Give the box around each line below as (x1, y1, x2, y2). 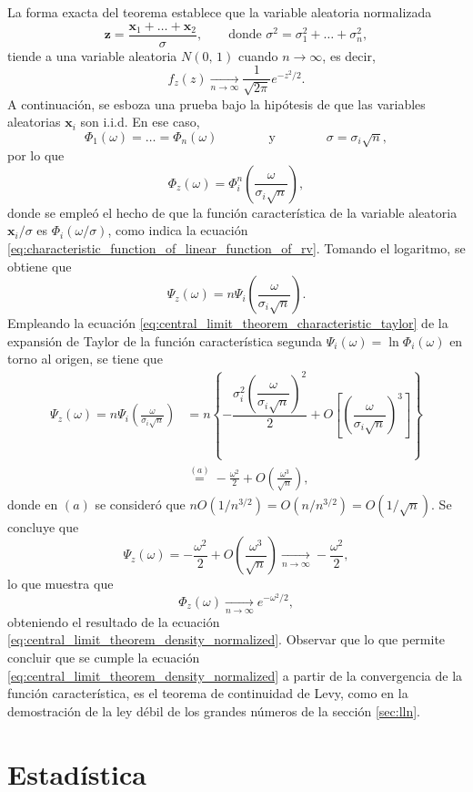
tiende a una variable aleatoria (7, 46, 177, 65)
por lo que (7, 146, 65, 165)
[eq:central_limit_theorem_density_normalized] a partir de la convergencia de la (7, 665, 463, 684)
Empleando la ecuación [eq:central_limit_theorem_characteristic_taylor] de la (7, 314, 448, 333)
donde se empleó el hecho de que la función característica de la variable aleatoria (7, 202, 458, 221)
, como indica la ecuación (107, 221, 248, 240)
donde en (7, 494, 58, 513)
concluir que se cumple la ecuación (7, 648, 200, 667)
